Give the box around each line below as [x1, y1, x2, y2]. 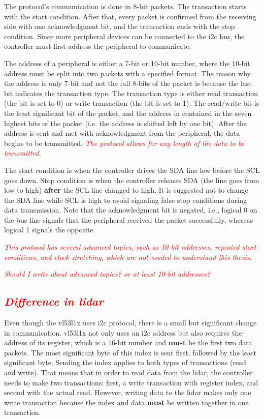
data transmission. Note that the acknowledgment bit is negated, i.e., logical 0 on [4, 204, 257, 215]
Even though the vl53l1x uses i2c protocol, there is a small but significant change [4, 317, 257, 328]
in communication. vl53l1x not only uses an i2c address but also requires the [4, 327, 242, 338]
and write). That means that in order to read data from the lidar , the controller [4, 367, 253, 378]
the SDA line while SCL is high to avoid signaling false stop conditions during [4, 194, 247, 205]
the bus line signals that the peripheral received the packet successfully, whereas [4, 214, 253, 225]
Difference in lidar [4, 293, 104, 309]
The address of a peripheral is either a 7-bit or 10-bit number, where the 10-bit [4, 57, 250, 68]
